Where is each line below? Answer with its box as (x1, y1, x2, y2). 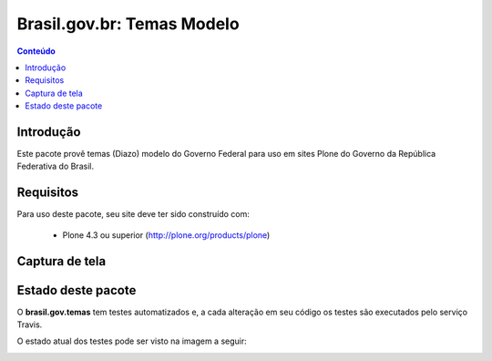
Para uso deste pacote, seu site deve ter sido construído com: (16, 209, 250, 220)
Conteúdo (16, 46, 56, 57)
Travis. (16, 319, 43, 330)
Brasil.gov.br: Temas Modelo (16, 14, 241, 34)
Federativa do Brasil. (16, 160, 95, 172)
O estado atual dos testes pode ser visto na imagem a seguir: (16, 335, 248, 346)
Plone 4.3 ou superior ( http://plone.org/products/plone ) (62, 229, 271, 241)
